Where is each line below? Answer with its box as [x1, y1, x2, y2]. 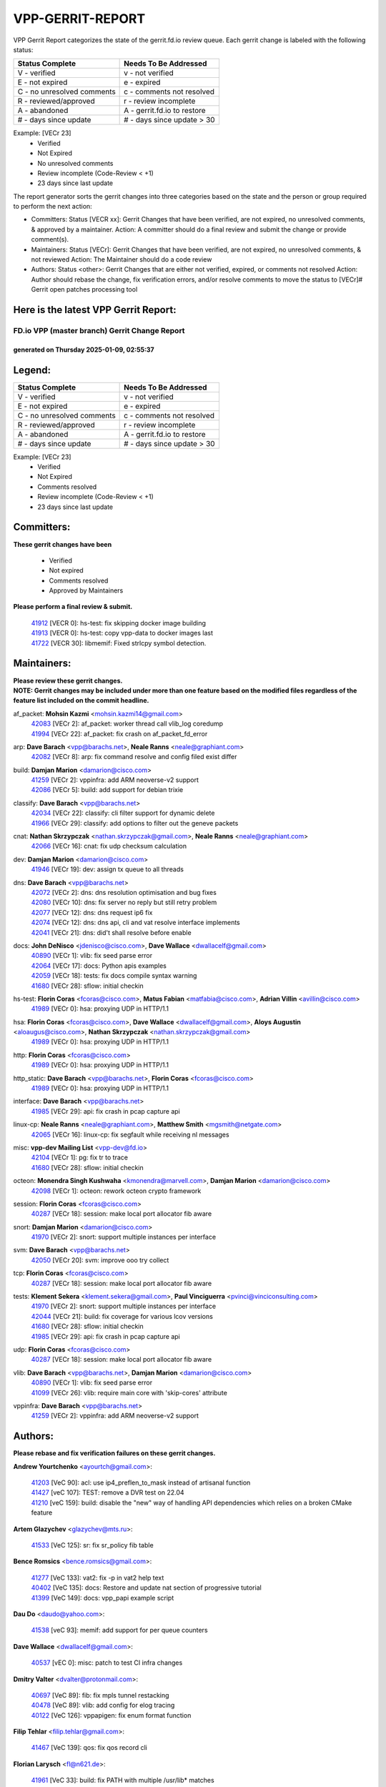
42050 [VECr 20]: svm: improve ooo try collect [31, 1255, 169, 1264]
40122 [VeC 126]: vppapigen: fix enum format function [31, 1711, 192, 1719]
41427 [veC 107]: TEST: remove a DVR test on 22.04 [31, 1488, 185, 1497]
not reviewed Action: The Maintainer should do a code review [31, 255, 212, 264]
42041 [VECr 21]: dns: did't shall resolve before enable [31, 928, 192, 936]
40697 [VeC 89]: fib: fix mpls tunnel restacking [31, 1691, 169, 1699]
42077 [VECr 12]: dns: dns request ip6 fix [31, 908, 153, 916]
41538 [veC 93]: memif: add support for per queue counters [31, 1626, 208, 1635]
